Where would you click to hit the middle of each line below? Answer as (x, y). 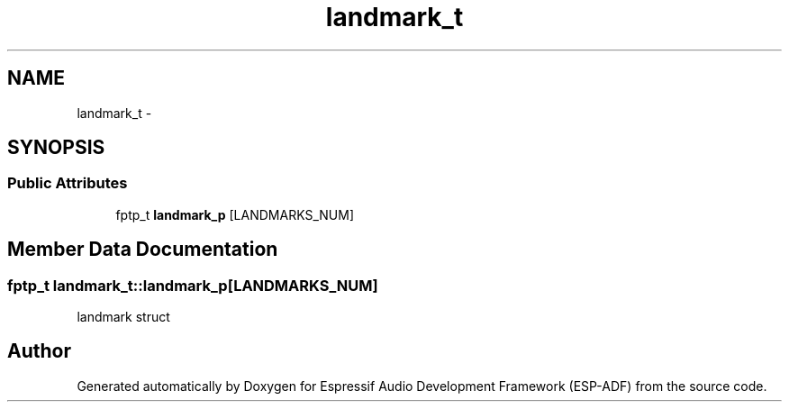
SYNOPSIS (56, 148)
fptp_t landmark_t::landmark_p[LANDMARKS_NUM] (193, 285)
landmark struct (123, 317)
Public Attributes (68, 183)
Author (39, 351)
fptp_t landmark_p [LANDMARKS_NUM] (235, 214)
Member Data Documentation (143, 250)
